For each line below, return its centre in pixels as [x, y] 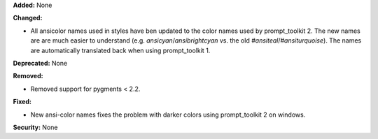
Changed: [28, 18]
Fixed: [22, 102]
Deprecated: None [40, 63]
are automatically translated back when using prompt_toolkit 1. [120, 50]
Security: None [35, 127]
